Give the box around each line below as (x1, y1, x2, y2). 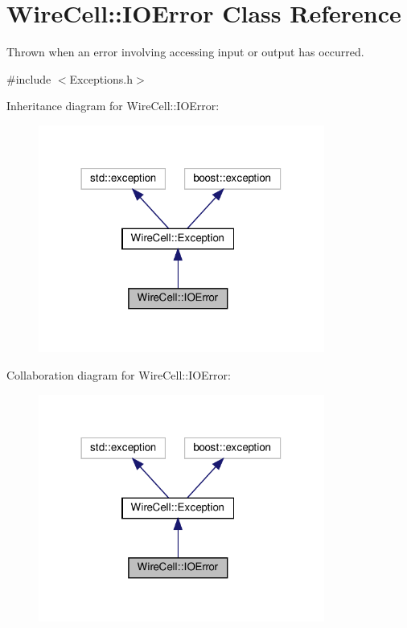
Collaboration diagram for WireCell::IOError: (6, 366, 231, 383)
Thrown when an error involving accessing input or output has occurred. (6, 43, 364, 60)
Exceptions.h (69, 70, 134, 87)
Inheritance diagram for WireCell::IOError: (6, 97, 220, 114)
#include (6, 70, 51, 87)
